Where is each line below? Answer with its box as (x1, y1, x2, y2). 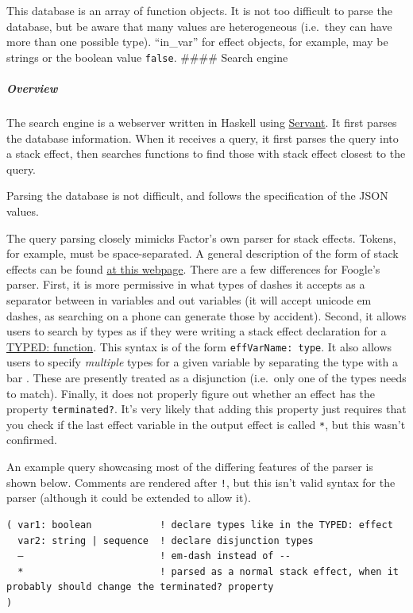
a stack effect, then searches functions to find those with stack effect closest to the (6, 145, 406, 162)
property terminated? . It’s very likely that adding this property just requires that (6, 400, 407, 417)
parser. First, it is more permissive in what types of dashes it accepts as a (6, 276, 365, 293)
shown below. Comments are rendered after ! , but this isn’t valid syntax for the (6, 473, 396, 490)
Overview (6, 80, 58, 97)
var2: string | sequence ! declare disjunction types (17, 534, 314, 546)
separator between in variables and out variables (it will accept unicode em (6, 291, 372, 308)
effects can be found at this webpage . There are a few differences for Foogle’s (6, 260, 380, 277)
